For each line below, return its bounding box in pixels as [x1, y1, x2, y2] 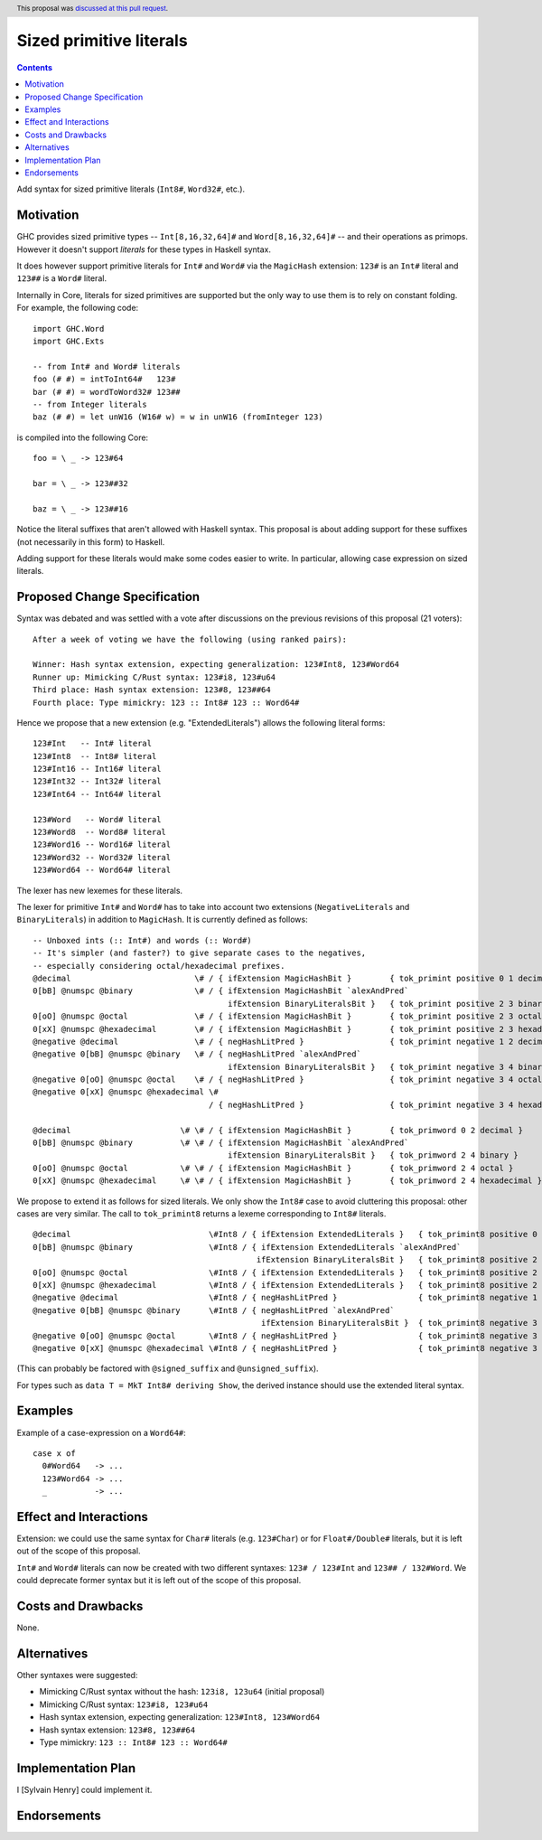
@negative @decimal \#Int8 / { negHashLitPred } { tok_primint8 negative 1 [33, 1292, 537, 1303]
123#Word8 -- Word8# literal [33, 827, 167, 838]
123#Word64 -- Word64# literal [33, 865, 172, 876]
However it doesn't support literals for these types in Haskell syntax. [16, 244, 271, 255]
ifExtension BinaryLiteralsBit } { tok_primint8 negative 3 [260, 1318, 537, 1328]
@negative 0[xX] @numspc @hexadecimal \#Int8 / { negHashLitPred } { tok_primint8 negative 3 [33, 1343, 537, 1353]
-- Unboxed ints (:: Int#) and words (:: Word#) [33, 935, 252, 945]
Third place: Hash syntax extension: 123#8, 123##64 [33, 685, 271, 695]
